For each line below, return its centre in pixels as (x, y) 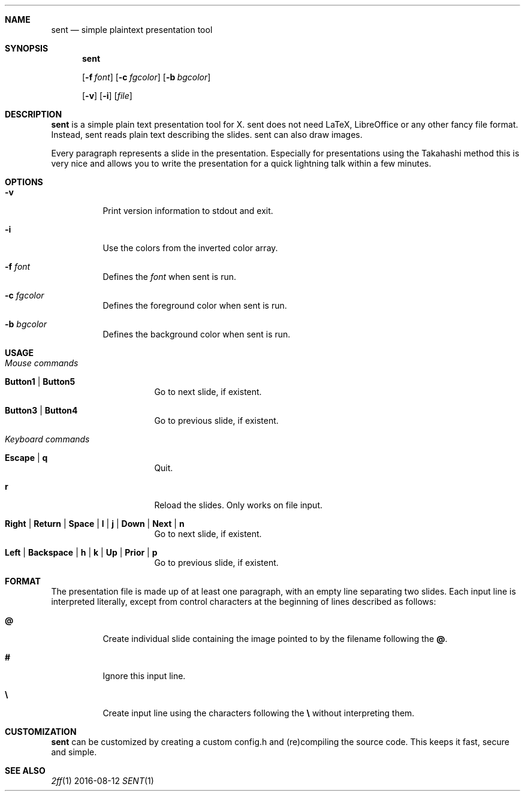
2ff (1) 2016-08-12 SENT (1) (102, 781)
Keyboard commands (47, 439)
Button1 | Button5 (40, 382)
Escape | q (26, 458)
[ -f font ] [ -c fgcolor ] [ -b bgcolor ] (147, 77)
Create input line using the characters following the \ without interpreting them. (259, 713)
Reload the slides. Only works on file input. (239, 505)
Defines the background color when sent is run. (197, 334)
